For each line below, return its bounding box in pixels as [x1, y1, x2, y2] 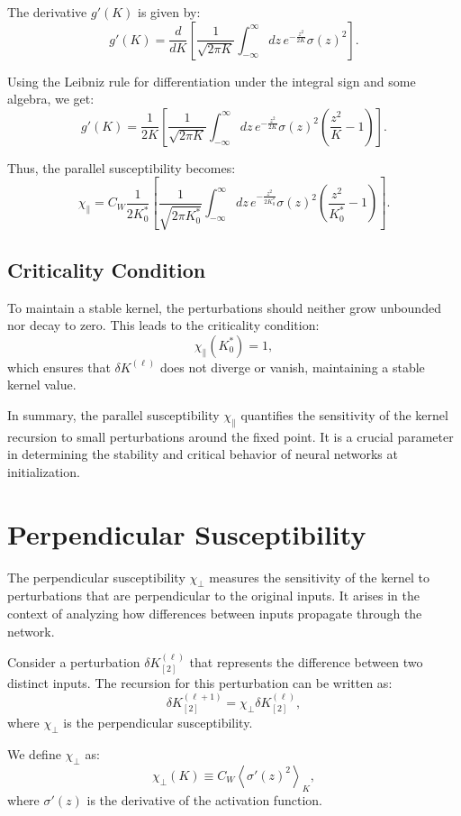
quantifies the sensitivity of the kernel [240, 405, 448, 424]
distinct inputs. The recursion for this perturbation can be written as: [7, 674, 393, 692]
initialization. [7, 462, 80, 481]
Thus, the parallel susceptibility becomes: [7, 158, 236, 177]
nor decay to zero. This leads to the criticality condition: [7, 316, 320, 335]
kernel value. [7, 375, 77, 394]
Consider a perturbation [7, 653, 140, 672]
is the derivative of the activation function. [86, 790, 322, 809]
